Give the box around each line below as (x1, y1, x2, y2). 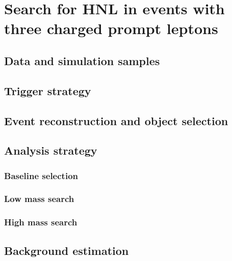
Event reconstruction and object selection (4, 112, 228, 128)
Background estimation (4, 242, 129, 258)
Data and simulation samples (4, 52, 160, 68)
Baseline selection (4, 169, 78, 182)
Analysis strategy (4, 142, 97, 158)
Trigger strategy (4, 82, 91, 98)
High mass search (4, 216, 78, 228)
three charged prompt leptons (4, 18, 218, 39)
